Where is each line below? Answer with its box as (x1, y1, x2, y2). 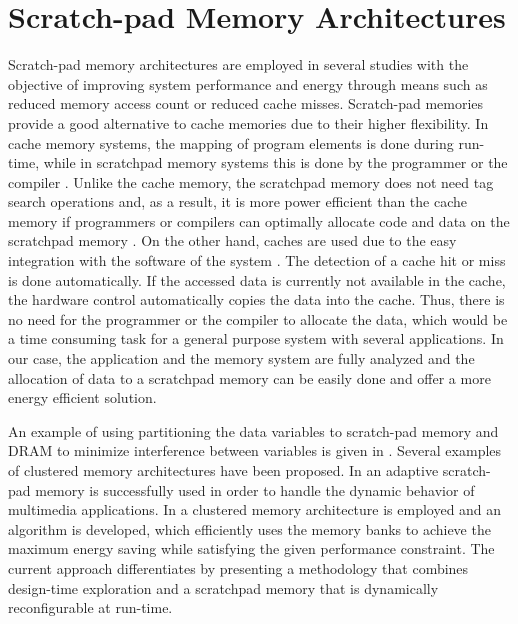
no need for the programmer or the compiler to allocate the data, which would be (8, 308, 508, 329)
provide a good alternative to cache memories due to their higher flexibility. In (8, 112, 489, 133)
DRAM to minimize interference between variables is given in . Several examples (8, 440, 502, 461)
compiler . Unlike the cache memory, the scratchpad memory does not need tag (8, 171, 494, 192)
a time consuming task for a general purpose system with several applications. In (8, 328, 504, 349)
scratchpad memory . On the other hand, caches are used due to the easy (8, 230, 457, 251)
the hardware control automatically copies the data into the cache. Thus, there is (8, 289, 505, 310)
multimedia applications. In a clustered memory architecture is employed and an (8, 499, 502, 520)
